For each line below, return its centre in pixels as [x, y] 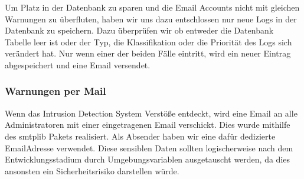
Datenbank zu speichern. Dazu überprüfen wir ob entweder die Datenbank [139, 30]
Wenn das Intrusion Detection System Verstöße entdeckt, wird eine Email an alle [151, 113]
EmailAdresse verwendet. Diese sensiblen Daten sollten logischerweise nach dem [149, 147]
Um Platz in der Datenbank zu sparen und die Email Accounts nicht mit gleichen [152, 7]
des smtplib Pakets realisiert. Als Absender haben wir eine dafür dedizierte [140, 136]
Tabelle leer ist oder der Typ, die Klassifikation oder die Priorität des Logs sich [148, 42]
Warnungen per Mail [55, 91]
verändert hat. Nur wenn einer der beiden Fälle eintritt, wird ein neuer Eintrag [148, 53]
